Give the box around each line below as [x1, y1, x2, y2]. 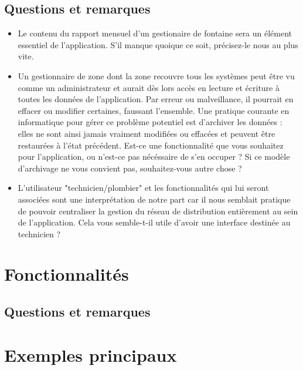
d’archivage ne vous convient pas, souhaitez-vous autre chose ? [18, 162, 242, 174]
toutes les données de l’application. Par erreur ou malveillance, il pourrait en [18, 93, 294, 105]
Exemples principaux [4, 342, 177, 366]
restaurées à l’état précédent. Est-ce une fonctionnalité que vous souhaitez [18, 139, 284, 151]
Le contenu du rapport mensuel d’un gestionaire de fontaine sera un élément [18, 27, 292, 39]
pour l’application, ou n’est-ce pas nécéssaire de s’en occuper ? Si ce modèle [18, 150, 290, 163]
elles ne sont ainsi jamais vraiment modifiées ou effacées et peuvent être [18, 127, 275, 139]
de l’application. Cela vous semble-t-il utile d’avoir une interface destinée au [18, 216, 291, 228]
